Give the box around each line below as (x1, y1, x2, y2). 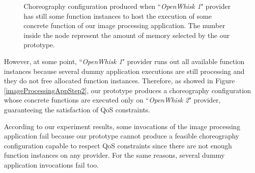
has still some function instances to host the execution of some (24, 10, 212, 21)
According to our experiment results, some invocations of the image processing (4, 121, 240, 131)
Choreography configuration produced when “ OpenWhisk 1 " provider (24, 1, 231, 11)
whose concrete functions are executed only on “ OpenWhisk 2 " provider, (4, 95, 221, 105)
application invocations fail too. (4, 159, 99, 170)
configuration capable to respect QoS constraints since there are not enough (4, 140, 232, 150)
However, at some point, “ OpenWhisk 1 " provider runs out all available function (4, 56, 245, 66)
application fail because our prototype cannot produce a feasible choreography (4, 131, 239, 141)
